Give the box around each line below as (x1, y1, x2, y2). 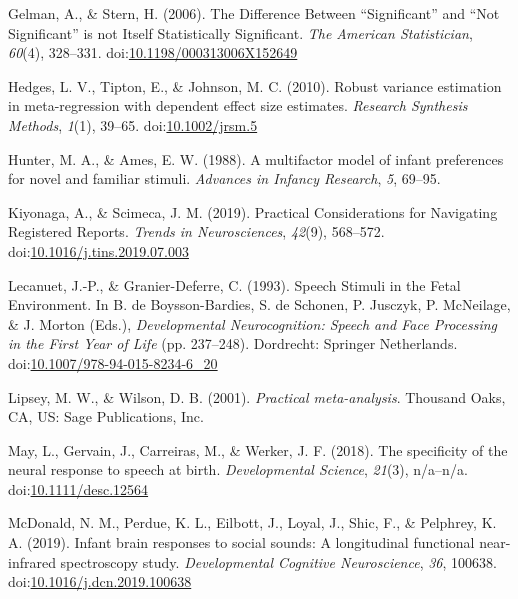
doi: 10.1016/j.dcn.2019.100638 (8, 571, 192, 592)
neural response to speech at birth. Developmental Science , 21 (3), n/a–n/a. (8, 459, 468, 480)
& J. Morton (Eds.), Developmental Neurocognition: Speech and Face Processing (8, 313, 497, 334)
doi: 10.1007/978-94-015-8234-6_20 (8, 352, 218, 373)
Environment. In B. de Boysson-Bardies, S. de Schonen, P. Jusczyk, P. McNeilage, (8, 294, 511, 315)
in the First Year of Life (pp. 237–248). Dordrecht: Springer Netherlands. (8, 333, 458, 354)
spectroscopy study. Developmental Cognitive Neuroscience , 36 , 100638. (60, 551, 497, 572)
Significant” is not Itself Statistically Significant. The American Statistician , (8, 22, 473, 43)
